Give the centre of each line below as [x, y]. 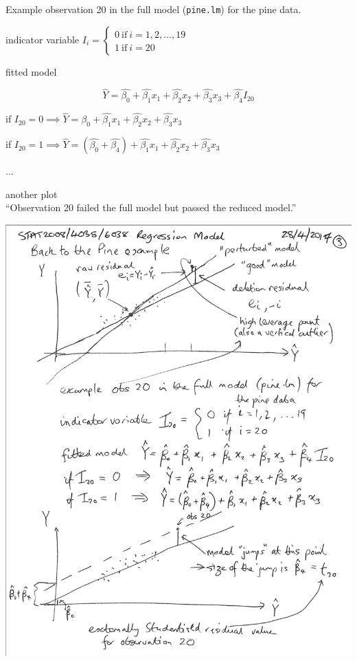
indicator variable [43, 39]
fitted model [31, 71]
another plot [32, 194]
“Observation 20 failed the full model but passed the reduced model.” [151, 207]
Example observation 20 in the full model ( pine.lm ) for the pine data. [153, 9]
